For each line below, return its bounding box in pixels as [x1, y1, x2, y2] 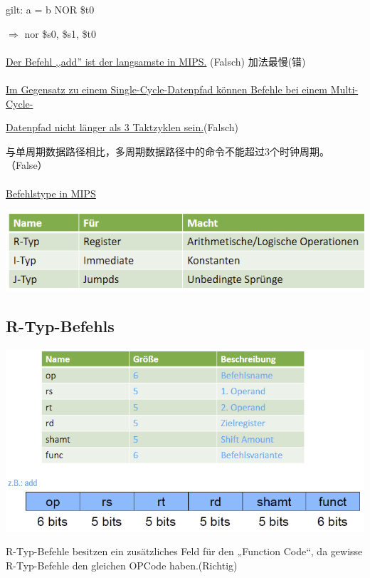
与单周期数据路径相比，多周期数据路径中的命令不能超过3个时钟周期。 [6, 143, 329, 158]
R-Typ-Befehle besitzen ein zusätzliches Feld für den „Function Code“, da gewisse [6, 544, 363, 559]
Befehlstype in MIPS [6, 185, 96, 200]
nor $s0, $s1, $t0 [24, 26, 96, 41]
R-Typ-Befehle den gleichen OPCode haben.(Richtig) [6, 557, 238, 572]
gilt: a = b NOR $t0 [6, 2, 95, 16]
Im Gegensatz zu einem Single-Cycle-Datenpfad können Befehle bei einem [6, 81, 328, 96]
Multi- [330, 81, 359, 96]
